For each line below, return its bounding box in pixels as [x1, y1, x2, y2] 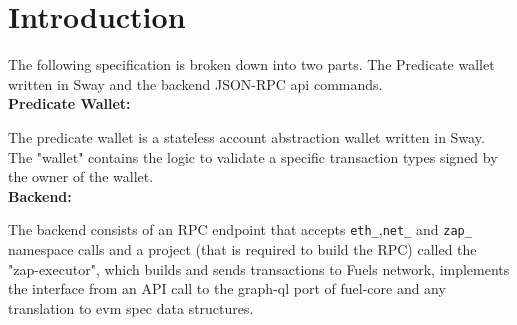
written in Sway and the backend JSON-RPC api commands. [8, 73, 383, 94]
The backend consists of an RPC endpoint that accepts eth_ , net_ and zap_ [8, 219, 472, 240]
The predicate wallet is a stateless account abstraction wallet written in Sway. [8, 126, 485, 147]
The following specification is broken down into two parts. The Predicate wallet [8, 54, 495, 75]
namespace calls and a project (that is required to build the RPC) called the [8, 238, 477, 259]
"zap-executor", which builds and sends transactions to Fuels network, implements [8, 258, 510, 279]
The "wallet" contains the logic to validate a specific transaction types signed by [8, 146, 498, 167]
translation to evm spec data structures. [8, 297, 254, 318]
